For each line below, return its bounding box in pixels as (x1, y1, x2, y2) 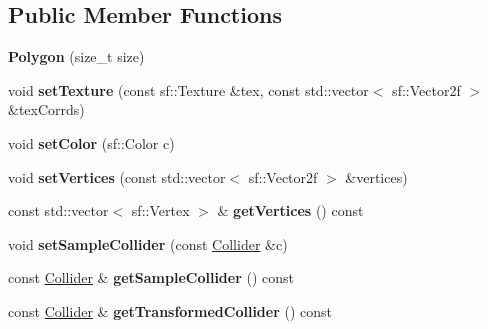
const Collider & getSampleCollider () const (8, 267, 295, 288)
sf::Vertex (131, 200, 190, 221)
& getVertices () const (217, 200, 364, 221)
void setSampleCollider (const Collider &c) (8, 233, 288, 254)
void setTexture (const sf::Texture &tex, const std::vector (8, 79, 369, 100)
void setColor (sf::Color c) (8, 132, 175, 153)
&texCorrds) (8, 99, 85, 120)
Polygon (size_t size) (8, 46, 145, 67)
